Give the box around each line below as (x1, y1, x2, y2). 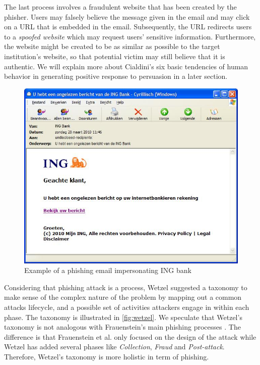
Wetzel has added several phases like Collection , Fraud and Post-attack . (4, 341, 225, 352)
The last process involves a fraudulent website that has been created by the (4, 2, 237, 12)
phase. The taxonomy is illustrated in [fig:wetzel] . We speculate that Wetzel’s (4, 311, 242, 322)
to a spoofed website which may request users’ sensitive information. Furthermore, (4, 31, 256, 41)
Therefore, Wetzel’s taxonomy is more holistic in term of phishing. (4, 351, 209, 361)
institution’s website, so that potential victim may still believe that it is (4, 51, 225, 61)
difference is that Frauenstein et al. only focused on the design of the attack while (4, 331, 256, 342)
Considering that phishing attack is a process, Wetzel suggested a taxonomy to (4, 282, 247, 292)
